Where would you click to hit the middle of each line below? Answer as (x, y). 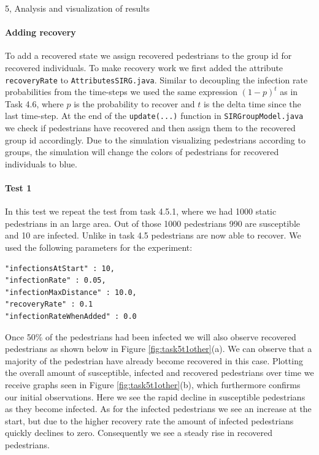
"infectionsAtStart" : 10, (60, 268)
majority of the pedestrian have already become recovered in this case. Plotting (154, 360)
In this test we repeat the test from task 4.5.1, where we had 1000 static (141, 211)
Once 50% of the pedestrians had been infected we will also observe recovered (151, 336)
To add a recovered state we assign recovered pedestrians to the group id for (148, 55)
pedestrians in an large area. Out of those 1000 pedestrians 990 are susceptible (152, 223)
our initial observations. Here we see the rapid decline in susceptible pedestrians (155, 396)
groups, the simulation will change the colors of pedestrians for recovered (142, 152)
